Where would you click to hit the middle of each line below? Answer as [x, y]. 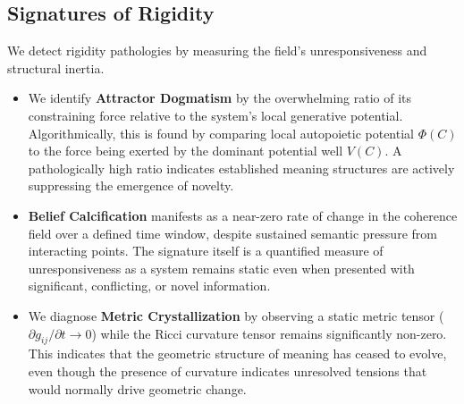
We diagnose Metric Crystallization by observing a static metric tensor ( [236, 315]
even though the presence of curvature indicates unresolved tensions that [228, 370]
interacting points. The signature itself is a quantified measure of [206, 251]
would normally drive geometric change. [137, 388]
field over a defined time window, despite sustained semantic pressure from [232, 233]
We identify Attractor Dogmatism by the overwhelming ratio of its [220, 98]
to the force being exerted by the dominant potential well [186, 151]
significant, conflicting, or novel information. [149, 286]
